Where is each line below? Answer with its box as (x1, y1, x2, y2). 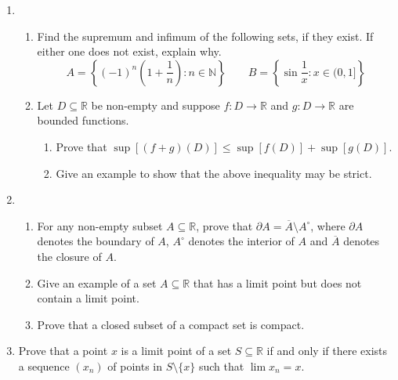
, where (310, 217, 346, 233)
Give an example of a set (37, 274, 157, 291)
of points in (107, 357, 162, 374)
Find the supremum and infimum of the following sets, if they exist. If (37, 27, 374, 44)
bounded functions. (37, 112, 129, 128)
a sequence (18, 357, 70, 374)
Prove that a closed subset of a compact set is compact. (37, 316, 305, 332)
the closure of (37, 248, 102, 264)
